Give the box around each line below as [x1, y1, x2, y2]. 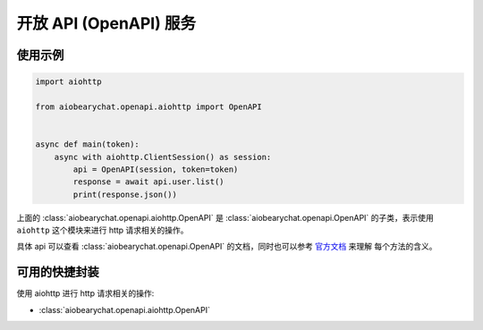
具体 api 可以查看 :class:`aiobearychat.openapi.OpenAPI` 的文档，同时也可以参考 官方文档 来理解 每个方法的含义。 [16, 241, 437, 252]
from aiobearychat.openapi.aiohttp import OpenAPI [35, 101, 263, 112]
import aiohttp [35, 77, 102, 87]
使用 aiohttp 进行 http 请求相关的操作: [16, 288, 155, 299]
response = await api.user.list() [72, 177, 225, 187]
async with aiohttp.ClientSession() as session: [54, 152, 272, 162]
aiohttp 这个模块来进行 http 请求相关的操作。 [16, 224, 189, 236]
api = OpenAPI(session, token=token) [72, 164, 239, 174]
